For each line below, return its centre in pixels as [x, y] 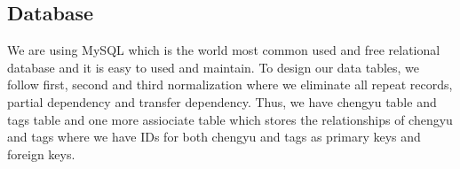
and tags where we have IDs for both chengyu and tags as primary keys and [214, 137]
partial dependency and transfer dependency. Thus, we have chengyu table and [222, 101]
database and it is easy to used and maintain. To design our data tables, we [214, 67]
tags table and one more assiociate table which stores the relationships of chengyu [230, 119]
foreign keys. [41, 154]
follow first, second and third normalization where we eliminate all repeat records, [230, 84]
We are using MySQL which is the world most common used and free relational [224, 50]
